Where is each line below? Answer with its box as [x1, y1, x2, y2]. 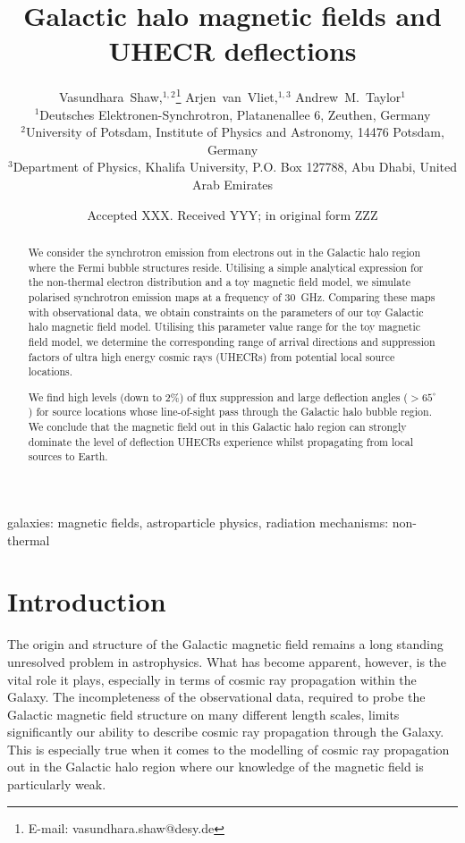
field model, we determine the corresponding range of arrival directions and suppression [28, 333, 435, 349]
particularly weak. [7, 775, 106, 794]
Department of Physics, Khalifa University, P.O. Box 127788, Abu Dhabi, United [13, 157, 458, 176]
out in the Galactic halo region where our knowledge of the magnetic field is [7, 757, 424, 776]
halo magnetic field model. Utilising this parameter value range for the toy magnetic [28, 319, 421, 334]
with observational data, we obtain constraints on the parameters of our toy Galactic [28, 304, 424, 319]
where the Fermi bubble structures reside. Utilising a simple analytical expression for [28, 259, 424, 274]
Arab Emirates [191, 174, 274, 193]
